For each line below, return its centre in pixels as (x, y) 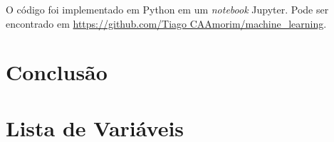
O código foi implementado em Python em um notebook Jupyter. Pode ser (167, 9)
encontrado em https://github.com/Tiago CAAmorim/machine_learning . (166, 23)
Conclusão (57, 72)
